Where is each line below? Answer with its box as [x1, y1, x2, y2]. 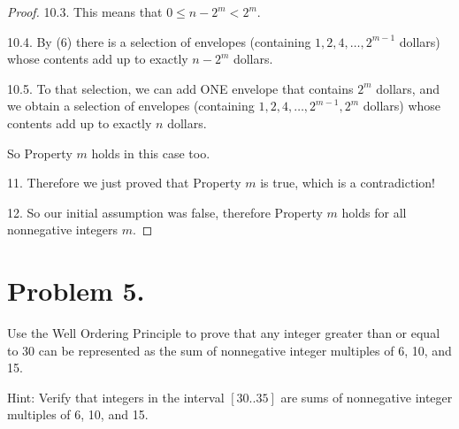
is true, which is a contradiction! [260, 173, 435, 192]
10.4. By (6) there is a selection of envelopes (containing [7, 32, 311, 50]
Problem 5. [7, 272, 145, 309]
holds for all [341, 203, 407, 221]
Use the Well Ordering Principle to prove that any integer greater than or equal [7, 324, 440, 342]
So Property [7, 143, 73, 162]
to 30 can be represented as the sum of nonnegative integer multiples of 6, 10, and [7, 341, 452, 359]
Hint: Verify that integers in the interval [7, 387, 225, 406]
